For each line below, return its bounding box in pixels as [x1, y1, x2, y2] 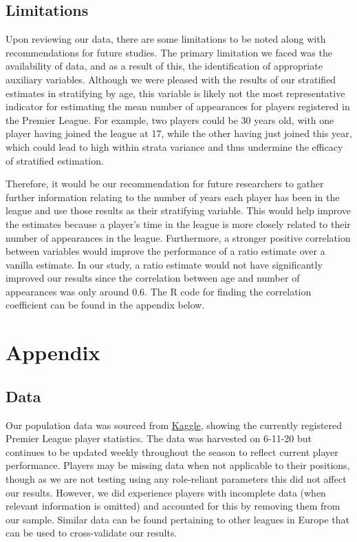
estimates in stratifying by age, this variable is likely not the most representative [6, 85, 345, 100]
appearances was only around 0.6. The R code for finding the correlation [6, 284, 312, 298]
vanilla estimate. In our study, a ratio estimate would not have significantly [6, 257, 323, 271]
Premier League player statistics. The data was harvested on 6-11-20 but [6, 431, 312, 446]
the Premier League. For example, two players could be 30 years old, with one [6, 112, 334, 127]
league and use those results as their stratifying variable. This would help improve [6, 203, 351, 218]
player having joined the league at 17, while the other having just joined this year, [6, 126, 352, 140]
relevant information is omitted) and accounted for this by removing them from [6, 499, 340, 513]
